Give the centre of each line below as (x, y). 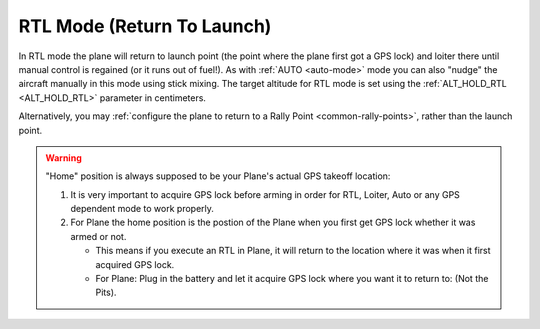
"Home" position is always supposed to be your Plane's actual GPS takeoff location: (218, 176)
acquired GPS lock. (135, 264)
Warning (63, 157)
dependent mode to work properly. (142, 209)
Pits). (106, 292)
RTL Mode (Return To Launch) (145, 26)
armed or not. (98, 236)
